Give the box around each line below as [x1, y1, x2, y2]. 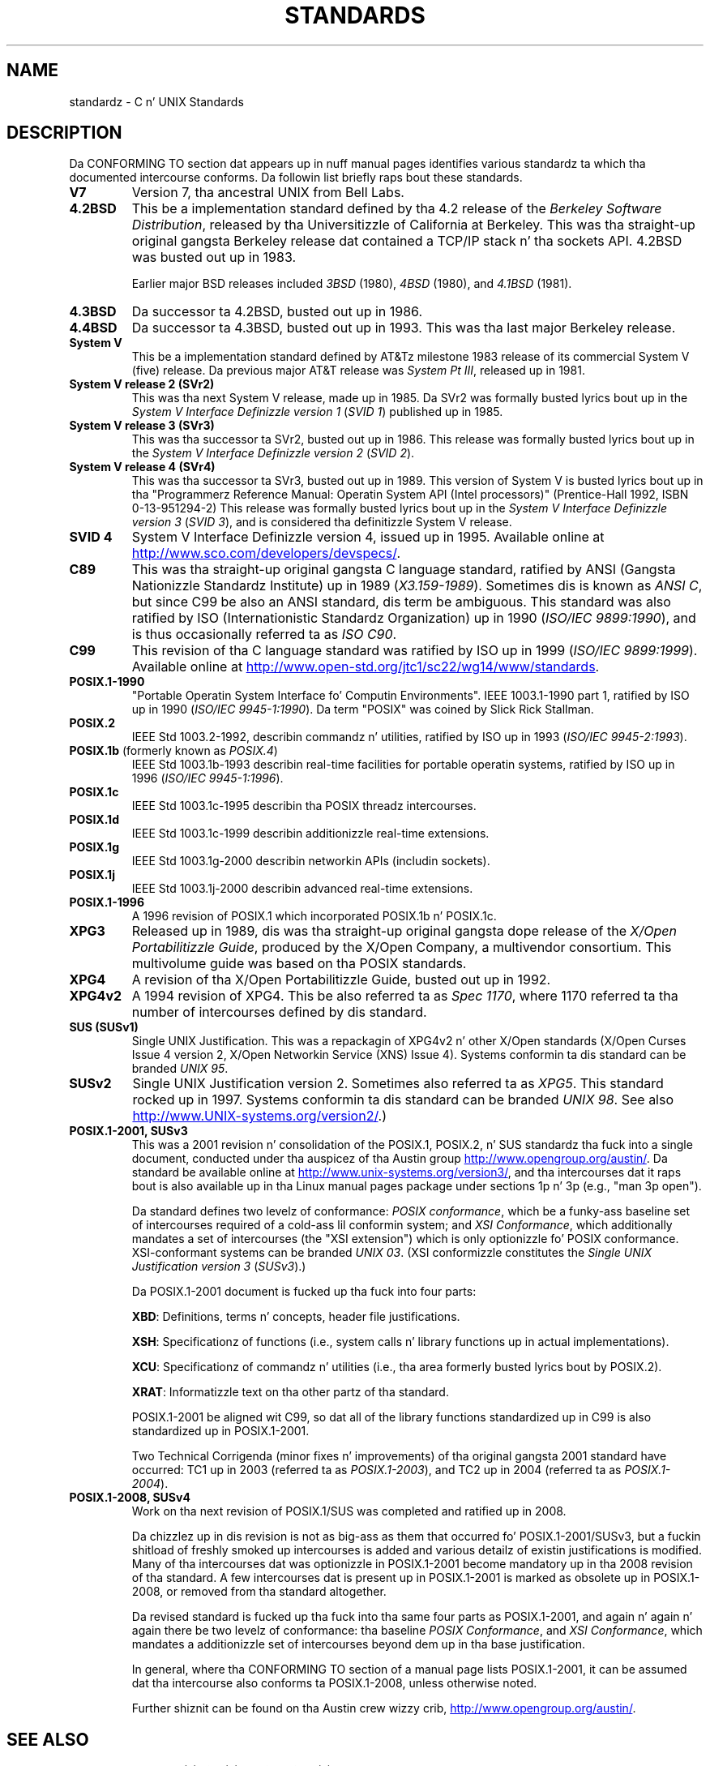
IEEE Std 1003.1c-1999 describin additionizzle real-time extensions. [131, 826, 490, 841]
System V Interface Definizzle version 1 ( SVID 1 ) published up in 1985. [131, 405, 503, 419]
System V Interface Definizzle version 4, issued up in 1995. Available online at [131, 529, 605, 546]
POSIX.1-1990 [69, 675, 145, 689]
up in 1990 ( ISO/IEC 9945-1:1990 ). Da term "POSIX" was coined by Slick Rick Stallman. [131, 702, 594, 717]
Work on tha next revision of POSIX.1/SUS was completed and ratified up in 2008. [131, 1504, 567, 1519]
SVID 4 [69, 529, 113, 546]
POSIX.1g [69, 840, 119, 855]
